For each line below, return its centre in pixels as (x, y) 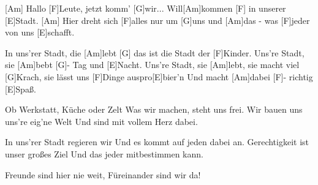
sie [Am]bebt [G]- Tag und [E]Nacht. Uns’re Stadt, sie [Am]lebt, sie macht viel (152, 65)
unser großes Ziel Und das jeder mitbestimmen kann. (104, 153)
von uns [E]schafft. (40, 32)
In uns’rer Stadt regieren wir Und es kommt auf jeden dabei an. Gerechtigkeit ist (157, 142)
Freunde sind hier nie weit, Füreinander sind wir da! (103, 174)
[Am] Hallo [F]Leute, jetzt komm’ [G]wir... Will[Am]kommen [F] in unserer (146, 8)
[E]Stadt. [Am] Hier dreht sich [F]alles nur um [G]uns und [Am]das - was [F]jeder (157, 20)
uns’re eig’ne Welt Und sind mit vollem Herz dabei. (101, 121)
